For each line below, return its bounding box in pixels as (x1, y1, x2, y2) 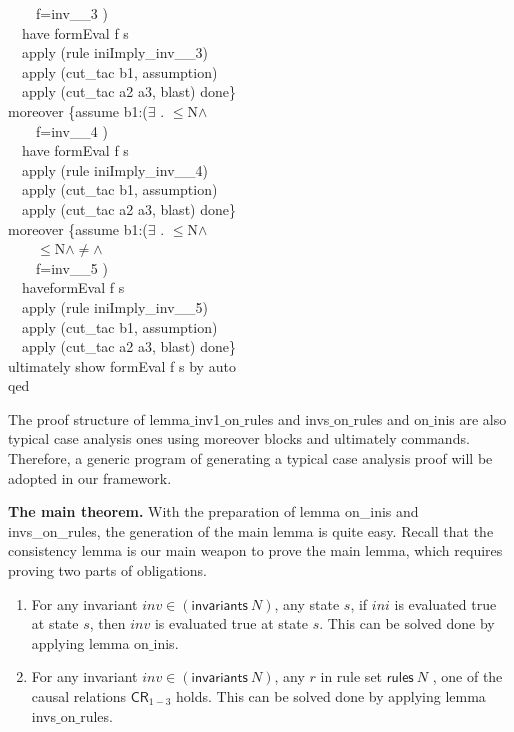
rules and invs (244, 408, 330, 429)
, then (89, 613, 126, 634)
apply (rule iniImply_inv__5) (21, 296, 208, 317)
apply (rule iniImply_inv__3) (21, 42, 208, 63)
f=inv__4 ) (35, 120, 108, 141)
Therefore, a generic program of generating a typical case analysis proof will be (8, 448, 493, 469)
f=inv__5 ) (35, 257, 108, 278)
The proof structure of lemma (8, 408, 190, 429)
